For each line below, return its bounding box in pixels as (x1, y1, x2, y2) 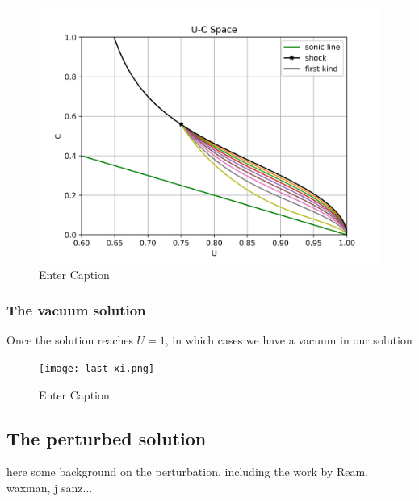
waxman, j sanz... (6, 479, 93, 496)
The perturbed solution (6, 425, 207, 450)
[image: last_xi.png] (39, 363, 155, 374)
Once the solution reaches (6, 332, 133, 349)
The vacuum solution (6, 300, 146, 320)
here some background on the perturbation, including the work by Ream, (6, 463, 369, 480)
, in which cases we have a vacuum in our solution (165, 332, 413, 349)
